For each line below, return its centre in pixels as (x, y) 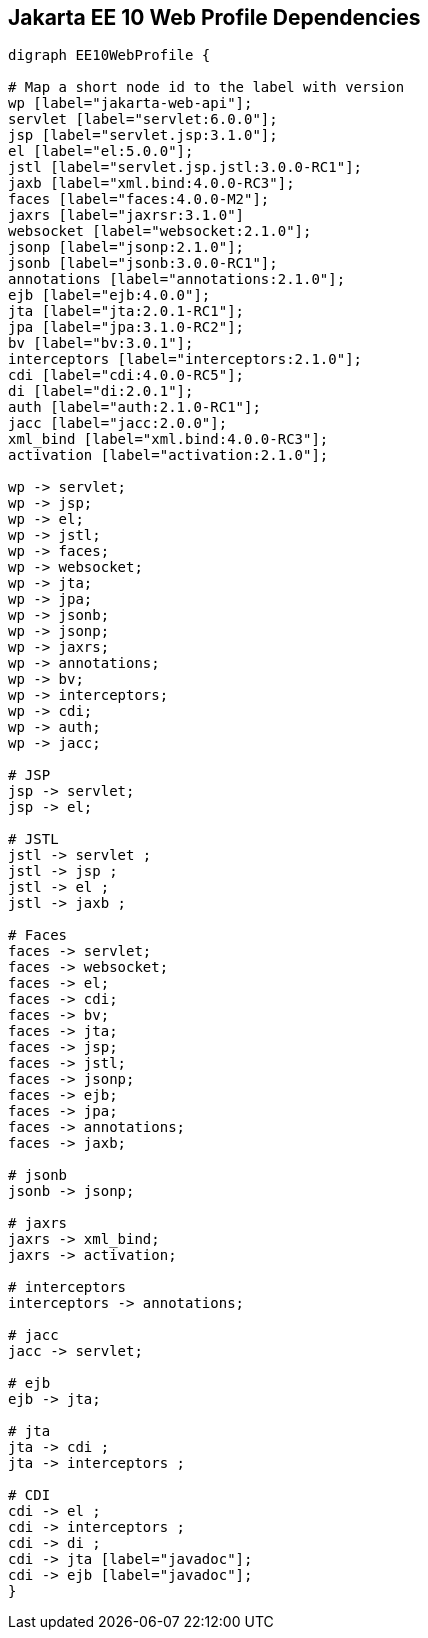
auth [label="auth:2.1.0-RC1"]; (134, 407)
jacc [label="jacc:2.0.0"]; (118, 423)
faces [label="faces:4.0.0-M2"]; (139, 199)
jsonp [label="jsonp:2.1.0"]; (126, 247)
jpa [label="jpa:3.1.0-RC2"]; (126, 327)
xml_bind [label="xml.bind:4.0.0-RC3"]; (168, 439)
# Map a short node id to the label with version (206, 87)
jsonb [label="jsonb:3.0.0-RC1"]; (143, 263)
